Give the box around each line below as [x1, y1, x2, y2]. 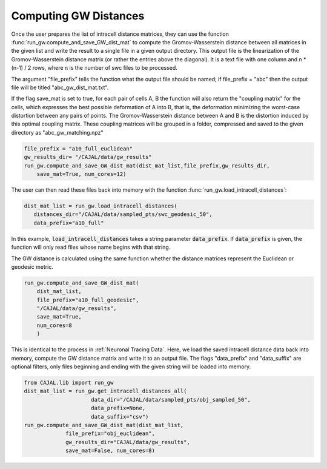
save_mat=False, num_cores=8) [65, 447, 156, 454]
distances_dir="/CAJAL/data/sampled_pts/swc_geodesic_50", [33, 211, 213, 218]
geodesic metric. [11, 263, 54, 270]
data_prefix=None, [91, 405, 145, 412]
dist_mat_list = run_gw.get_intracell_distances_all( [24, 388, 187, 394]
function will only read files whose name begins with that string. [11, 243, 171, 251]
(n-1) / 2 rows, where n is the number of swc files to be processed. [11, 64, 178, 72]
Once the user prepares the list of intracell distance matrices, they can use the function [11, 30, 230, 38]
